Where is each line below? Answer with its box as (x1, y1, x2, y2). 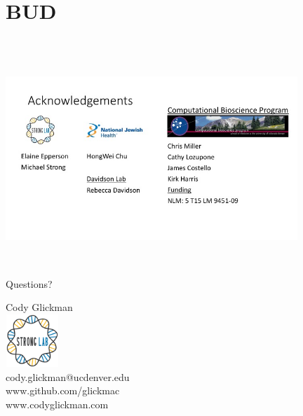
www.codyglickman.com (6, 397, 109, 412)
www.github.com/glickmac (6, 383, 120, 398)
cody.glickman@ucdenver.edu (6, 369, 130, 384)
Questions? (6, 276, 53, 291)
